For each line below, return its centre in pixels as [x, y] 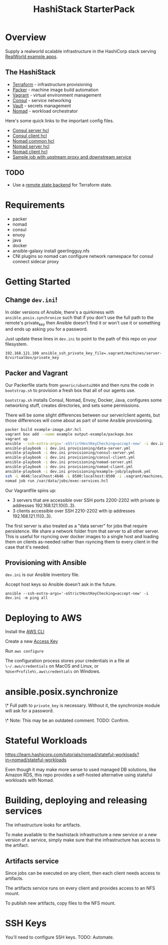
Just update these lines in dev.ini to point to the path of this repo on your [81, 339]
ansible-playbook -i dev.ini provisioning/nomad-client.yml [69, 467]
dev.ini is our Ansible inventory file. [42, 575]
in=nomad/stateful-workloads [36, 760]
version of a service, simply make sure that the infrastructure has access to [83, 840]
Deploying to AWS [43, 618]
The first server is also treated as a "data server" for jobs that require [76, 526]
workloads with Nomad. [29, 780]
